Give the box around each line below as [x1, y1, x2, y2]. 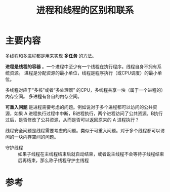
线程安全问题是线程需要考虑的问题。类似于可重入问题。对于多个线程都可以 [5, 127, 160, 133]
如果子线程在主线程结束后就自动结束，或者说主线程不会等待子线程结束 [18, 150, 164, 157]
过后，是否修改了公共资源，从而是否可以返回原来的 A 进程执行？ [5, 117, 140, 123]
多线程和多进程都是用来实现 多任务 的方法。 [5, 53, 97, 59]
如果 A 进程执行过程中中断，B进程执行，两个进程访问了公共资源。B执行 [14, 110, 163, 117]
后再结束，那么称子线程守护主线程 [18, 157, 89, 163]
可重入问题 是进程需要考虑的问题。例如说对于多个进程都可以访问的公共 [5, 104, 153, 110]
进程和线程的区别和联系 [36, 5, 134, 16]
